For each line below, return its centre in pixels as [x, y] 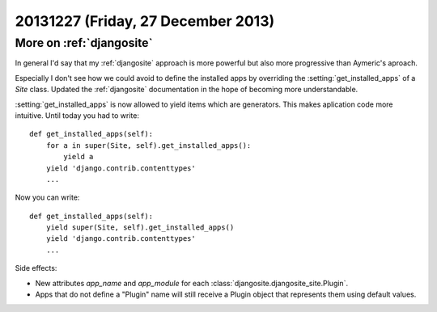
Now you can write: [47, 197]
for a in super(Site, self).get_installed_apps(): [148, 145]
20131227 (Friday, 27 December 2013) [145, 21]
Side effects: [36, 268]
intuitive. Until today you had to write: [77, 115]
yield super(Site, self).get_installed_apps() [140, 228]
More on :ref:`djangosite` [84, 43]
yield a [78, 157]
